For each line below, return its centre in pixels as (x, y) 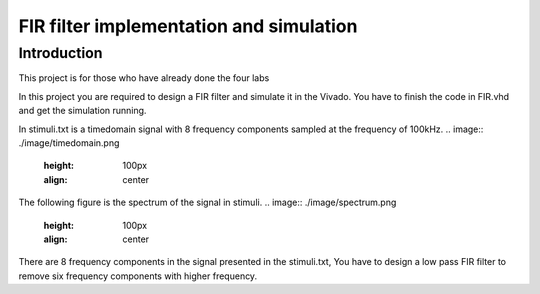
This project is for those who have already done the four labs (144, 78)
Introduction (60, 53)
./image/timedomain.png (69, 142)
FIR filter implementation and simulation (188, 26)
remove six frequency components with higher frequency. (138, 276)
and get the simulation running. (82, 111)
